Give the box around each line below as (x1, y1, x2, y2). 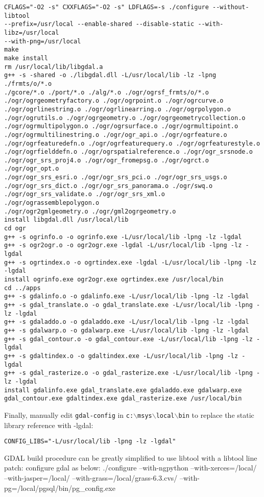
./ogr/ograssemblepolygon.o (4, 199, 100, 207)
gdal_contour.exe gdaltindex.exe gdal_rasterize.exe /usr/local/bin (4, 395, 242, 403)
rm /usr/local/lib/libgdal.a (4, 63, 103, 70)
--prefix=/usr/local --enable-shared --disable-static (4, 20, 195, 28)
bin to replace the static (178, 409, 254, 420)
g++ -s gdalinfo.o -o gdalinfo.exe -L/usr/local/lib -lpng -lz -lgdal (4, 293, 249, 300)
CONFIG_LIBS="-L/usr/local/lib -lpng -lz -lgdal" (4, 438, 176, 445)
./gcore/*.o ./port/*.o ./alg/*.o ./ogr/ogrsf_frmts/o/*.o (4, 88, 209, 96)
